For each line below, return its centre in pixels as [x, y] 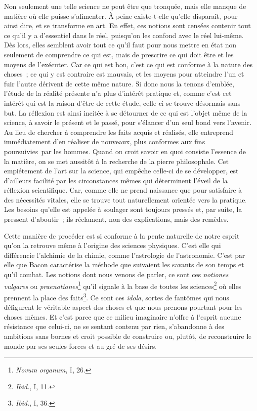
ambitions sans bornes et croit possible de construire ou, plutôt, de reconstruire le [128, 336]
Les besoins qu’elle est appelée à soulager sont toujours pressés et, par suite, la [123, 209]
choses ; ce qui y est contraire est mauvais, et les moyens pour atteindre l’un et [124, 74]
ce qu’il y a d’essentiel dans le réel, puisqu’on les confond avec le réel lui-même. [124, 35]
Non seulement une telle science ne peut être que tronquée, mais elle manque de [125, 6]
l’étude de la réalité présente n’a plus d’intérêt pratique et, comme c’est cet [118, 93]
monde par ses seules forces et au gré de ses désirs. [81, 346]
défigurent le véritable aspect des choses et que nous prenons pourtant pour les [123, 307]
